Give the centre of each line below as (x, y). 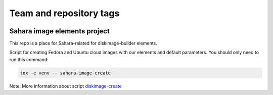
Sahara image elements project (59, 31)
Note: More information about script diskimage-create (66, 86)
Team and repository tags (64, 13)
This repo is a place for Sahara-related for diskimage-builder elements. (83, 43)
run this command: (29, 59)
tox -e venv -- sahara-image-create (65, 73)
